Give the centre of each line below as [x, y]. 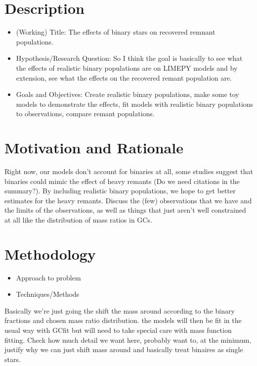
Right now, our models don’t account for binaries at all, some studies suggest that [129, 171]
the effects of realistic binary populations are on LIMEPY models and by [127, 68]
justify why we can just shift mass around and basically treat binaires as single [124, 349]
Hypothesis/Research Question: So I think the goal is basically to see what [129, 58]
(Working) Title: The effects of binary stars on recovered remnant [116, 32]
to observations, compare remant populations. [85, 114]
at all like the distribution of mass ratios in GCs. [78, 219]
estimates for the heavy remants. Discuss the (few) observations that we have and [128, 200]
